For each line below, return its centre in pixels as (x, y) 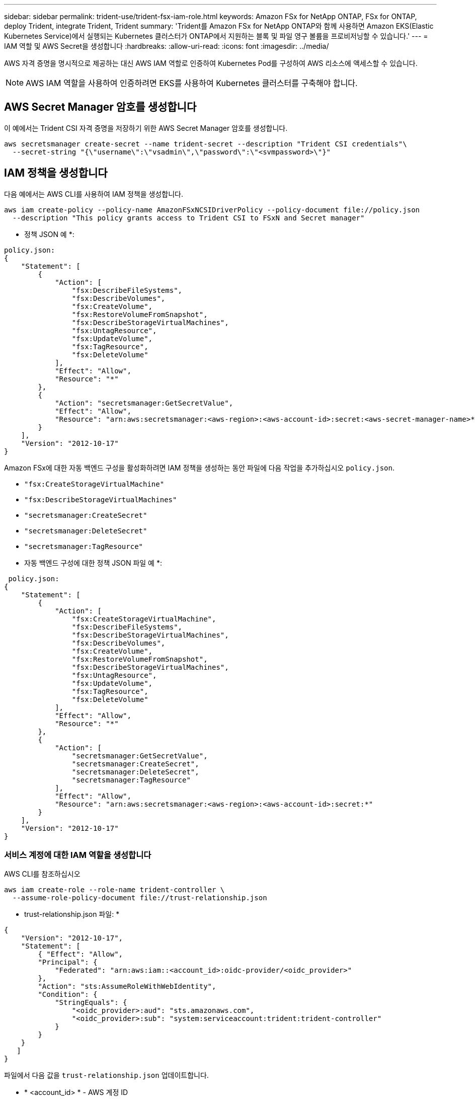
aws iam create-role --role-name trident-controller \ (114, 890)
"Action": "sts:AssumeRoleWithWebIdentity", (127, 987)
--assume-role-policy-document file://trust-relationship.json (140, 898)
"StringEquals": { (91, 1003)
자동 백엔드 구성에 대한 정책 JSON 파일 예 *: (93, 563)
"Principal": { (68, 962)
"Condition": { (68, 995)
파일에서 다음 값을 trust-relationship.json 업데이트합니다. (106, 1075)
